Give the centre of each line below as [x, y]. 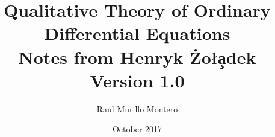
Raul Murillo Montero [137, 109]
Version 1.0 [137, 80]
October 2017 [137, 129]
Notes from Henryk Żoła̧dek [137, 57]
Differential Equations [137, 33]
